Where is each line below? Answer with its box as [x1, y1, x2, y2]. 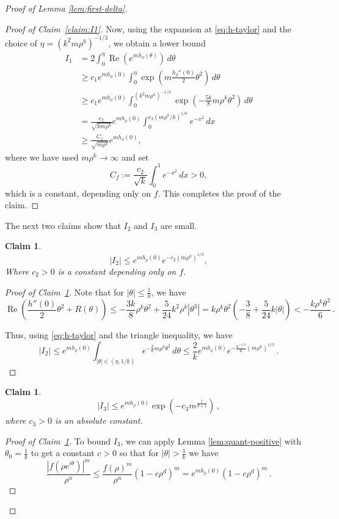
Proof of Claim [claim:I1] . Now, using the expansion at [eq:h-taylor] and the [5, 22, 291, 35]
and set [122, 150, 149, 163]
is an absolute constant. [54, 414, 143, 427]
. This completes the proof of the [158, 186, 281, 199]
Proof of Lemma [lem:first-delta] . [5, 2, 128, 14]
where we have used [5, 150, 79, 163]
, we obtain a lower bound [108, 36, 206, 49]
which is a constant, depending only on [5, 186, 151, 199]
